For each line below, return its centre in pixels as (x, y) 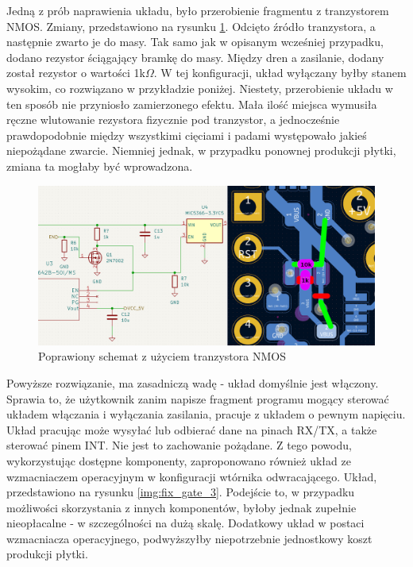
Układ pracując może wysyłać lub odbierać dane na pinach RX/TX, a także (192, 429)
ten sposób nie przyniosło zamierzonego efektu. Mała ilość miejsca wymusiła (192, 104)
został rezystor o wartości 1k (76, 73)
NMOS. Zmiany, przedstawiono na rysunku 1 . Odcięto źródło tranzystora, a (191, 26)
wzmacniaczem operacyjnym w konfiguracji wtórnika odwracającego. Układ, (192, 476)
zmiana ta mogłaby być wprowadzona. (100, 166)
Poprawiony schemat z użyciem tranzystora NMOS (162, 356)
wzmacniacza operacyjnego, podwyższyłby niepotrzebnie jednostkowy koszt (189, 538)
